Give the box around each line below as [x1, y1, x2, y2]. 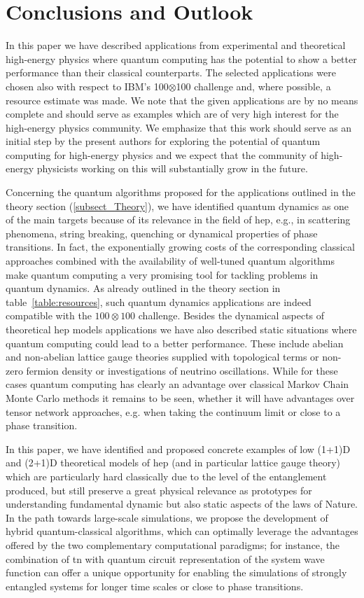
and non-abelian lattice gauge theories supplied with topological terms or [6, 349, 319, 364]
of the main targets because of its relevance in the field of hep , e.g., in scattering [6, 212, 351, 227]
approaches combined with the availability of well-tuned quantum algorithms [6, 253, 335, 268]
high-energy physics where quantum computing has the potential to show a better [6, 51, 357, 66]
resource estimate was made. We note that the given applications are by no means [6, 92, 358, 107]
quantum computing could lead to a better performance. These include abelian [6, 335, 344, 350]
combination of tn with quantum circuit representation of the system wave [6, 551, 325, 566]
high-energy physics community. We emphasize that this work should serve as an [6, 120, 352, 134]
